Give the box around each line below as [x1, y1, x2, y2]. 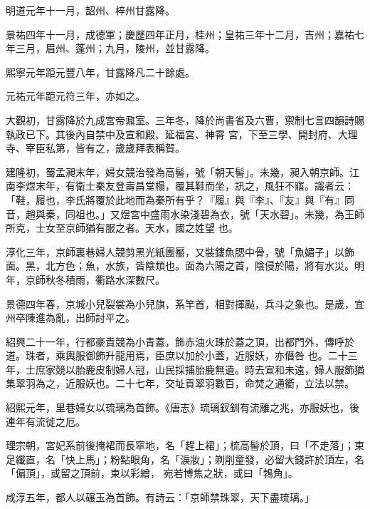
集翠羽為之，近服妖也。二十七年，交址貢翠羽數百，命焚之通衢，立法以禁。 [6, 376, 354, 391]
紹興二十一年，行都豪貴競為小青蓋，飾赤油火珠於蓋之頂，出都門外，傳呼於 [6, 334, 354, 349]
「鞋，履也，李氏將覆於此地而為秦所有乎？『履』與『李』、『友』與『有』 [6, 192, 344, 207]
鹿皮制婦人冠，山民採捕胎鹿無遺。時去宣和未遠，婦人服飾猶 [85, 361, 364, 376]
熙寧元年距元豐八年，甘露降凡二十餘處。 [6, 64, 195, 79]
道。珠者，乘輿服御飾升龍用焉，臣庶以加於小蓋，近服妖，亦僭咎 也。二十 [6, 348, 348, 363]
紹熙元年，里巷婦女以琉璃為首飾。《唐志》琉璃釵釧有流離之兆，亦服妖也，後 [6, 400, 359, 415]
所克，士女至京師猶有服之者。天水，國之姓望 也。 [6, 220, 238, 235]
